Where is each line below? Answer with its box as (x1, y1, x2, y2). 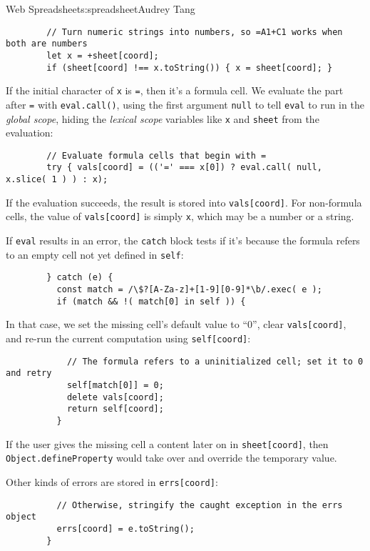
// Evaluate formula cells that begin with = (46, 150, 267, 161)
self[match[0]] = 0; (66, 379, 164, 390)
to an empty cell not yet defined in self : (6, 247, 184, 262)
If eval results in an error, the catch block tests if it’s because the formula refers (6, 233, 360, 248)
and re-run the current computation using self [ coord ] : (6, 331, 251, 345)
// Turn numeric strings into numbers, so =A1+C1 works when (46, 26, 343, 37)
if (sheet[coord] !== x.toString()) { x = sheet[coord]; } (46, 62, 333, 73)
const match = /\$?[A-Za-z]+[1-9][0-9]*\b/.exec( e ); (56, 284, 322, 295)
